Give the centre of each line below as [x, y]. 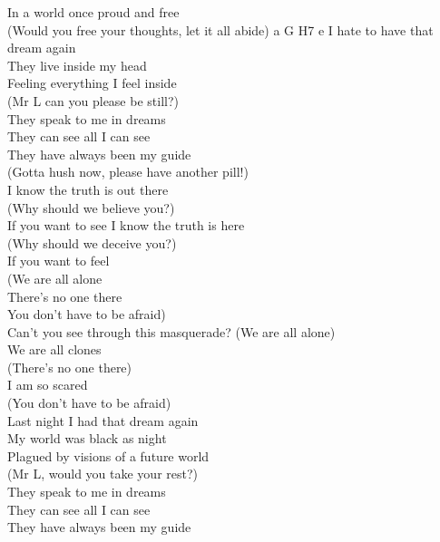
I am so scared [48, 385]
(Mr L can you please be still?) [93, 100]
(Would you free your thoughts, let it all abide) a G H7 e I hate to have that [220, 29]
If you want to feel [59, 261]
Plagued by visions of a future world [108, 455]
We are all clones [54, 349]
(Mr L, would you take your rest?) [103, 474]
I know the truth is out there [88, 189]
